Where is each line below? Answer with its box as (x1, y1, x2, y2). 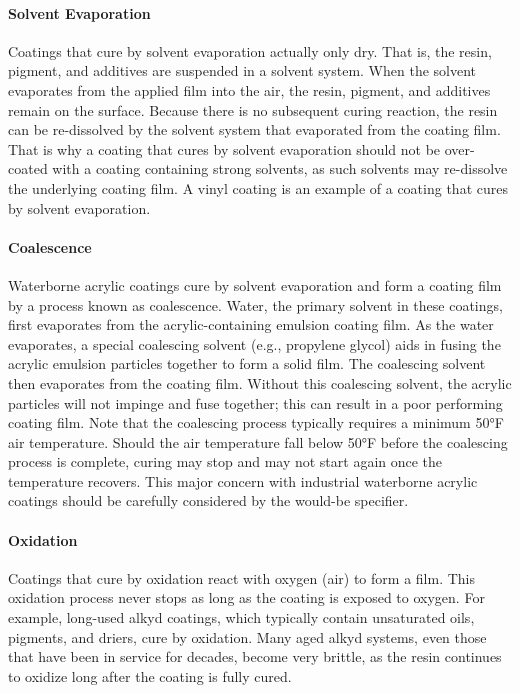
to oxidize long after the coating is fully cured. (8, 665, 292, 686)
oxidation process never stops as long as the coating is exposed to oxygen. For (8, 587, 485, 608)
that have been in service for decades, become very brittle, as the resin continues (8, 646, 502, 667)
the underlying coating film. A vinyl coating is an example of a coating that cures (8, 177, 508, 198)
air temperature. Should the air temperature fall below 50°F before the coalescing (8, 431, 508, 452)
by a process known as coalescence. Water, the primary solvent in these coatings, (8, 294, 503, 315)
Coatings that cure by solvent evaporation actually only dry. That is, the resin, (8, 40, 492, 61)
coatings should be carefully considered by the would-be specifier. (8, 490, 409, 511)
